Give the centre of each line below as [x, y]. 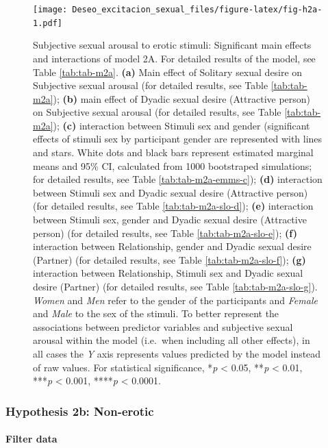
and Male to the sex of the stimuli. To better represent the [156, 313]
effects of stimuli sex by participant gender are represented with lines [178, 139]
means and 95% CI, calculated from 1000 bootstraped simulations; [173, 165]
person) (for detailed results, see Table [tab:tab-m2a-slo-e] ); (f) [165, 233]
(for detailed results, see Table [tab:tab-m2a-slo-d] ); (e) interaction [173, 206]
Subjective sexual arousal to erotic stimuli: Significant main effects [172, 45]
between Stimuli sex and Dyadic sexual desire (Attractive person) [171, 192]
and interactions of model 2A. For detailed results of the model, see [174, 58]
